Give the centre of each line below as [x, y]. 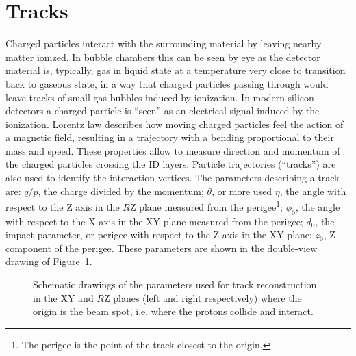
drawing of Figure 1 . [49, 261]
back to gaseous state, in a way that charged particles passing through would [167, 83]
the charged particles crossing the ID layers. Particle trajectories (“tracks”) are [171, 164]
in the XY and [63, 297]
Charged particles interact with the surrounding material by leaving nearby [164, 43]
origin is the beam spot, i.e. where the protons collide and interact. [173, 311]
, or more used [242, 191]
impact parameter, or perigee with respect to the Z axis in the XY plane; [159, 234]
